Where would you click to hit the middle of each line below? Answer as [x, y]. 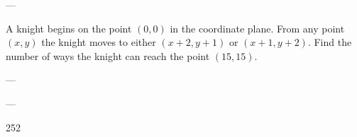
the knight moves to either [99, 42]
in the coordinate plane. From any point [257, 28]
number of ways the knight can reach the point [108, 55]
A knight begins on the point [69, 28]
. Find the [330, 42]
